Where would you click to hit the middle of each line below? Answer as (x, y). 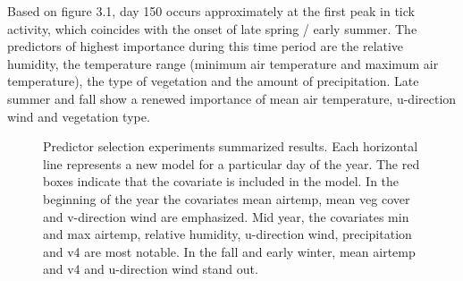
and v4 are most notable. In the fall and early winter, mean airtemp (229, 251)
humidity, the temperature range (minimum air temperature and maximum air (223, 63)
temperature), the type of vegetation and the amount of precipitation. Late (213, 81)
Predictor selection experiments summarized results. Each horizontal (231, 146)
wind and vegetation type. (79, 116)
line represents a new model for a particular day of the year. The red (231, 163)
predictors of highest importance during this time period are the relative (206, 46)
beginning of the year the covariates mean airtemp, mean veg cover (227, 198)
